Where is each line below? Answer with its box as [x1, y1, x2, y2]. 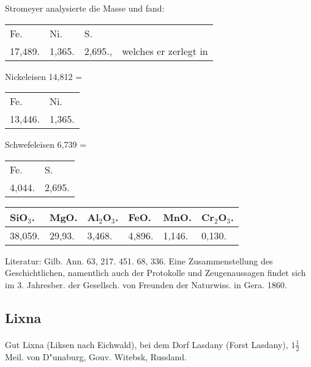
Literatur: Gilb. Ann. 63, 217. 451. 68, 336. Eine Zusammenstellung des [5, 254, 273, 267]
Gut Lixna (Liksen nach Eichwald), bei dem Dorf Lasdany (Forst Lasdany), [5, 338, 288, 351]
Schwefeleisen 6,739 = [5, 138, 87, 151]
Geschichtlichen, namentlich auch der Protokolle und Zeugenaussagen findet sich [5, 266, 306, 279]
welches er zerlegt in [122, 43, 208, 58]
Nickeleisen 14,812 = [5, 70, 83, 82]
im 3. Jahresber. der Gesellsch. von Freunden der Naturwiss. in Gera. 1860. [5, 278, 287, 291]
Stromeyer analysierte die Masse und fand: [5, 2, 165, 14]
